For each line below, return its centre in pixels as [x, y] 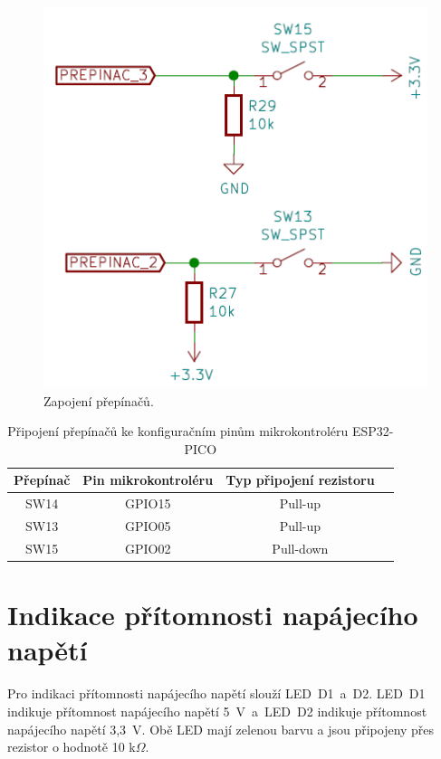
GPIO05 [148, 526]
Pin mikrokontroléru [148, 480]
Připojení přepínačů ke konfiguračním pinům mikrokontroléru [178, 431]
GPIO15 [148, 503]
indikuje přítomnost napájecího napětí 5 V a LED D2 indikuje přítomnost [217, 711]
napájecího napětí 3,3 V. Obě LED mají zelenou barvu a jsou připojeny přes [221, 729]
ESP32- [373, 431]
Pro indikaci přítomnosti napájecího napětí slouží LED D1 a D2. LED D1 [216, 693]
